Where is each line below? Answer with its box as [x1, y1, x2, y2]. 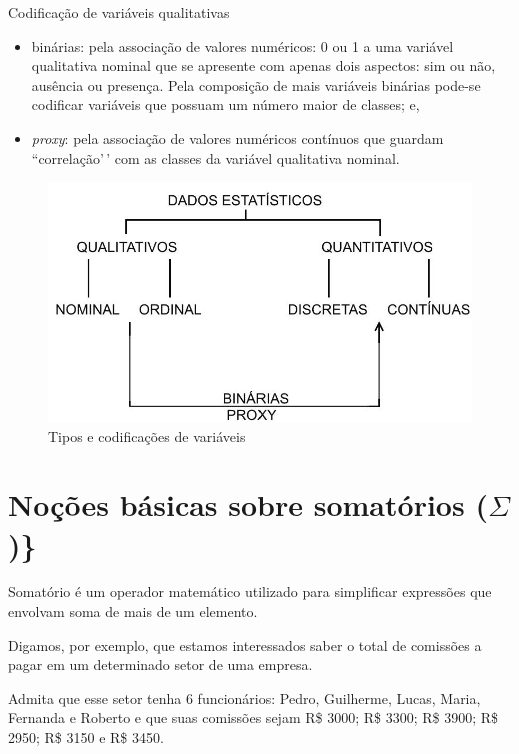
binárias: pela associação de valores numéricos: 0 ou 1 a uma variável [31, 35, 454, 56]
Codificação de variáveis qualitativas [8, 2, 230, 22]
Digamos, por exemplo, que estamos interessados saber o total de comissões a [8, 634, 482, 655]
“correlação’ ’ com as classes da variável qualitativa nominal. [31, 147, 400, 168]
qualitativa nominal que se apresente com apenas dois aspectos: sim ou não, [31, 55, 496, 76]
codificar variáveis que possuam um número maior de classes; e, [31, 94, 420, 115]
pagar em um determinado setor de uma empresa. [8, 654, 313, 675]
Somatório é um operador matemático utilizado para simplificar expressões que [8, 581, 492, 602]
